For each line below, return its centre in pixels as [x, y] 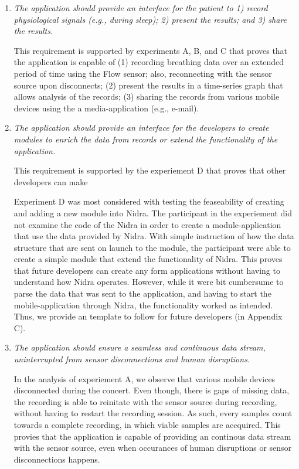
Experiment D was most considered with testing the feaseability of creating [149, 201]
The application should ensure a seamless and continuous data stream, [140, 347]
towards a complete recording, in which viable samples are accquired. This [147, 424]
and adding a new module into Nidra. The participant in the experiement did [153, 213]
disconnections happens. [57, 459]
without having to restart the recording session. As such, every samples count [153, 413]
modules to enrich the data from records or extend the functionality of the [146, 139]
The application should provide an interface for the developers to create [141, 128]
